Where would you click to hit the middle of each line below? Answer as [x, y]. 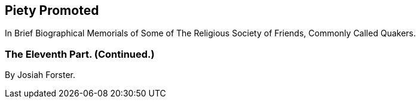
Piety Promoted [52, 10]
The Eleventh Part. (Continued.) [80, 54]
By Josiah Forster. [40, 75]
